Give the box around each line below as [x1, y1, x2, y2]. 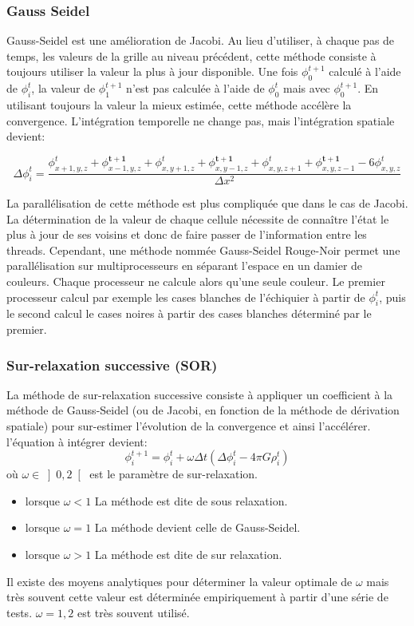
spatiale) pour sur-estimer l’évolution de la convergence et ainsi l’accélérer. [6, 418, 371, 434]
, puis [379, 288, 406, 305]
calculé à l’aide [329, 63, 401, 80]
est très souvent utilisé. [77, 604, 190, 620]
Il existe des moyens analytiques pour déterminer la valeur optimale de [6, 573, 353, 589]
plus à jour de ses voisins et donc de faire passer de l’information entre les [6, 226, 367, 243]
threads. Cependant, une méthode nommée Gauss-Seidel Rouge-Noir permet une [6, 241, 400, 258]
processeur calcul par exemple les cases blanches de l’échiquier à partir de [6, 288, 365, 305]
